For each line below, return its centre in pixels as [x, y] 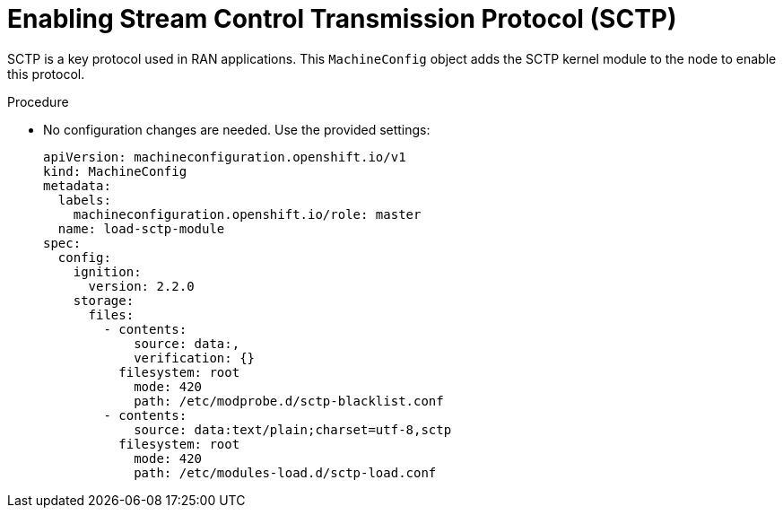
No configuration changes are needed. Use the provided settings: [237, 129]
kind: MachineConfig [115, 171]
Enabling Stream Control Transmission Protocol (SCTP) [342, 19]
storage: [104, 300]
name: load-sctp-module [141, 228]
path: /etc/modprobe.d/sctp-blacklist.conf [289, 401]
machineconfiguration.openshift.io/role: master [247, 214]
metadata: [77, 185]
